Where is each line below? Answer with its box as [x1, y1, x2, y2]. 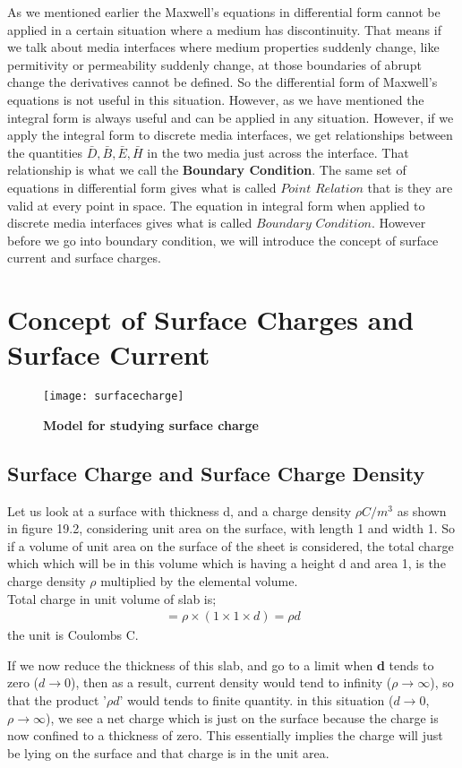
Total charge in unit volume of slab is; [7, 589, 217, 608]
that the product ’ [7, 691, 107, 710]
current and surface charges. [7, 248, 161, 267]
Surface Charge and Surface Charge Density [7, 459, 425, 487]
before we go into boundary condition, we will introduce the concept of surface [7, 230, 439, 249]
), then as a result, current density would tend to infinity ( [71, 673, 392, 692]
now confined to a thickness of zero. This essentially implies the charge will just [7, 726, 443, 745]
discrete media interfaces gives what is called [7, 213, 252, 232]
